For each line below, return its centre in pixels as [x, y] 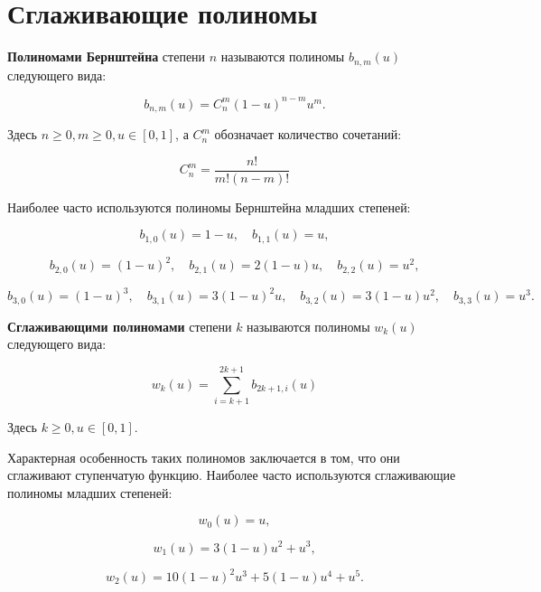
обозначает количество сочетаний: [308, 134]
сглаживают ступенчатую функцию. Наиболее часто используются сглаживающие [232, 475]
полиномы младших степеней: [90, 492]
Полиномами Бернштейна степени [107, 56]
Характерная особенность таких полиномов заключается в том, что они [204, 457]
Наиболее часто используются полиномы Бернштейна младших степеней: [209, 207]
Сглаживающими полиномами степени [120, 326]
